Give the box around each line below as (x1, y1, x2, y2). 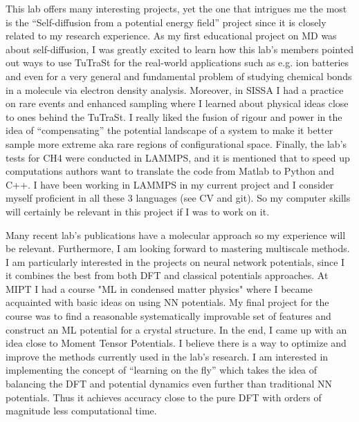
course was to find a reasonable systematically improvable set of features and (6, 309, 331, 323)
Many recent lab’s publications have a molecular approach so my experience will (6, 227, 346, 242)
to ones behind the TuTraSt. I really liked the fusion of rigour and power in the (6, 109, 342, 124)
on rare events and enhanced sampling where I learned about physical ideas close (6, 96, 349, 111)
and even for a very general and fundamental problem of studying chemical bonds (6, 68, 352, 83)
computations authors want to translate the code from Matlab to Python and (6, 164, 335, 178)
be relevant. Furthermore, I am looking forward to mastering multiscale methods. (6, 241, 350, 256)
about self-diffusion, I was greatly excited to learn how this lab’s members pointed (6, 41, 354, 56)
